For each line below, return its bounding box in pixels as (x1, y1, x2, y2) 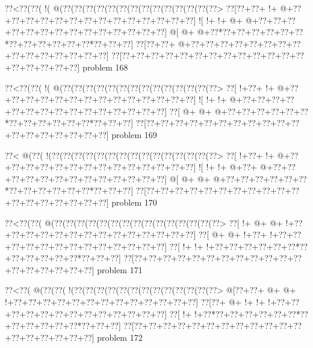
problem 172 (97, 331, 143, 343)
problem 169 (111, 128, 157, 141)
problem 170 (111, 195, 157, 208)
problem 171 (97, 263, 143, 276)
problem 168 (82, 60, 128, 73)
